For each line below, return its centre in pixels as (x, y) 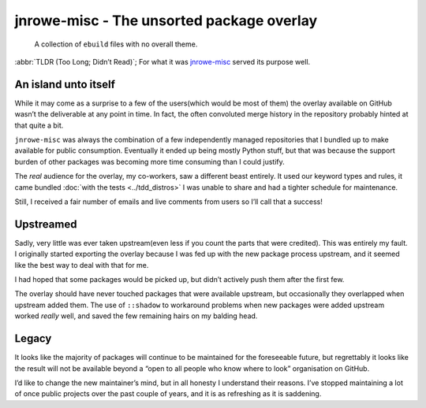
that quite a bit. (39, 125)
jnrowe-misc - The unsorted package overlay (166, 20)
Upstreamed (46, 224)
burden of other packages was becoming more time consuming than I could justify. (149, 161)
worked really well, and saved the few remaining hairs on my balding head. (136, 316)
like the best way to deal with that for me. (82, 265)
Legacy (33, 339)
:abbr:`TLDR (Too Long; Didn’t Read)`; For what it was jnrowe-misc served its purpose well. (163, 61)
